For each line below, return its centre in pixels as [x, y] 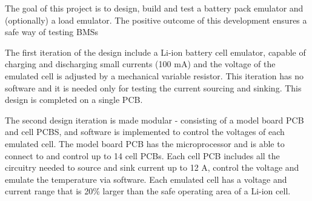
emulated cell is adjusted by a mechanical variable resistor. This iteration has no [154, 75]
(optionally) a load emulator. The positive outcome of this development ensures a [156, 20]
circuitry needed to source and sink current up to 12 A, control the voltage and [152, 167]
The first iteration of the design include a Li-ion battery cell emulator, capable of [155, 52]
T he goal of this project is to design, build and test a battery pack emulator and [154, 8]
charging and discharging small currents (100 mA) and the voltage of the [140, 64]
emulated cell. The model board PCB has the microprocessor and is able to [145, 143]
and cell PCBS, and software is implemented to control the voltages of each [145, 132]
